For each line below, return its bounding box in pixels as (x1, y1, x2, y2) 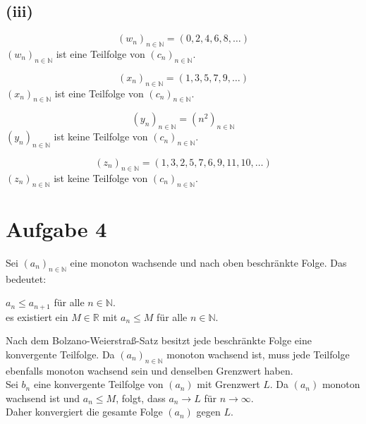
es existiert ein (6, 309, 68, 324)
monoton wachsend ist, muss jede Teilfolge (166, 346, 350, 361)
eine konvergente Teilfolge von (33, 377, 164, 392)
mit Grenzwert (197, 377, 260, 392)
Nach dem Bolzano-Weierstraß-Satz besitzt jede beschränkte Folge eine (6, 333, 312, 348)
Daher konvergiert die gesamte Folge (6, 404, 163, 419)
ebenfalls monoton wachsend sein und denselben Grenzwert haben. (6, 363, 293, 377)
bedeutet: (6, 271, 47, 286)
